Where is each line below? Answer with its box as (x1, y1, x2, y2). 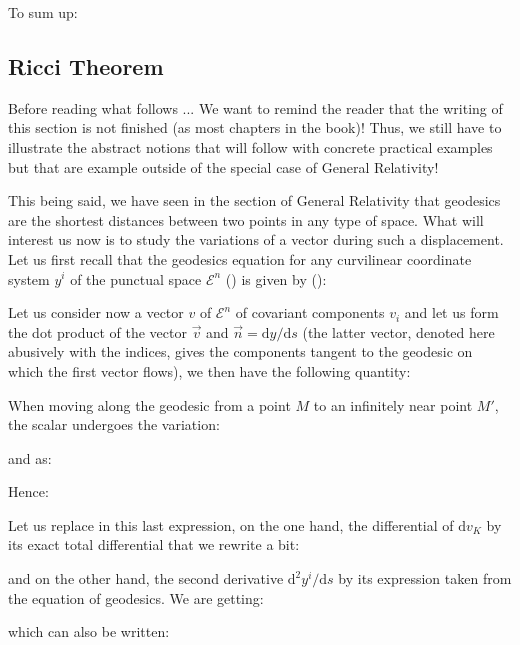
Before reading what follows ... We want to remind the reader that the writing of (8, 97, 503, 118)
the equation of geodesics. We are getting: (8, 587, 264, 608)
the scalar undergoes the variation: (8, 414, 220, 435)
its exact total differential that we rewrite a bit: (8, 534, 300, 555)
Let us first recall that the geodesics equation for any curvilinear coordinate (8, 248, 472, 269)
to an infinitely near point (313, 394, 473, 415)
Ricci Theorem (8, 50, 164, 81)
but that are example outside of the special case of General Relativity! (8, 156, 439, 177)
